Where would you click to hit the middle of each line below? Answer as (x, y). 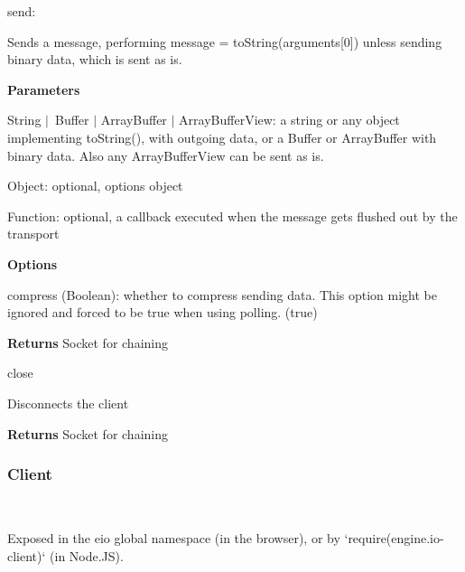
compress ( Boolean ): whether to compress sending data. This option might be (222, 294)
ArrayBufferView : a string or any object (289, 120)
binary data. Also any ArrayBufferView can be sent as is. (166, 155)
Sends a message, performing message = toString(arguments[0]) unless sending (225, 41)
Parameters (44, 89)
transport (33, 234)
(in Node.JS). (87, 555)
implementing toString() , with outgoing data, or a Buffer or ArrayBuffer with (222, 137)
